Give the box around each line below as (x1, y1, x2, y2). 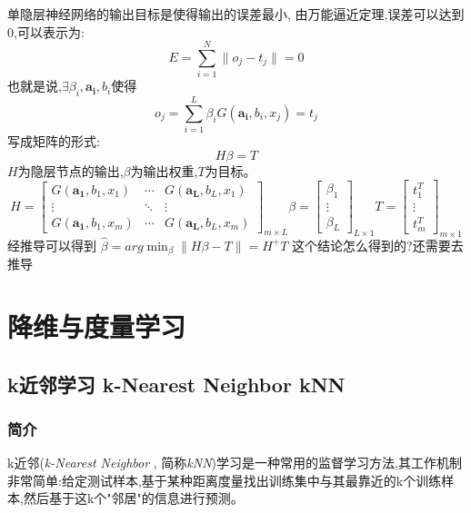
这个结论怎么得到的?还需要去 (292, 235, 464, 254)
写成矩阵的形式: (7, 132, 100, 151)
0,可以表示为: (7, 22, 85, 41)
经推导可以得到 (7, 235, 96, 254)
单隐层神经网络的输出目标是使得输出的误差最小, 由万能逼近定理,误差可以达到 (7, 5, 465, 23)
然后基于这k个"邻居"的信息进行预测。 (23, 488, 244, 508)
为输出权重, (130, 161, 198, 180)
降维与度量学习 (7, 307, 186, 344)
